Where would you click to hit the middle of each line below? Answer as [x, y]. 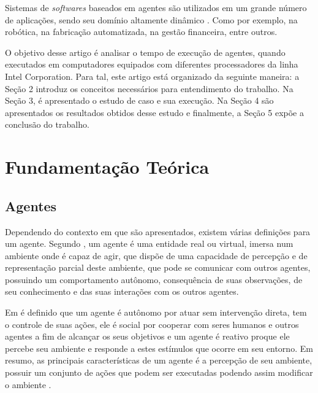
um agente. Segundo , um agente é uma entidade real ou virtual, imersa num [149, 243]
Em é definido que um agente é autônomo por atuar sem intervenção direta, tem [156, 312]
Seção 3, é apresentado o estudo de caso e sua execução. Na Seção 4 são [139, 100]
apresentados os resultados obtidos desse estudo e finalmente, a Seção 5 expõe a [154, 112]
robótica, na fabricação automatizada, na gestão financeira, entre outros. [141, 32]
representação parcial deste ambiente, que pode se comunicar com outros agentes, [158, 267]
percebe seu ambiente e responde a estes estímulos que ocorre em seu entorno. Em [159, 348]
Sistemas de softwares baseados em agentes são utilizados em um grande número [156, 7]
